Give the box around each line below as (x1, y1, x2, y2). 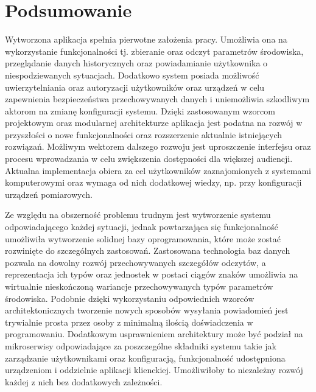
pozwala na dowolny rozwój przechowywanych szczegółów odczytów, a (5, 256, 266, 268)
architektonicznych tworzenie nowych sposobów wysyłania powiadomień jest (5, 304, 289, 317)
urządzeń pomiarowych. (5, 187, 93, 200)
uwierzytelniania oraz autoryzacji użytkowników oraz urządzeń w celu (5, 80, 265, 93)
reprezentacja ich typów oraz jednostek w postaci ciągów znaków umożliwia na (5, 268, 298, 281)
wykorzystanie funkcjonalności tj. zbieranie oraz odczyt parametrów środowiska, (5, 44, 304, 57)
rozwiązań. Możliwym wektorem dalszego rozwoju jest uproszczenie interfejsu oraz (5, 140, 311, 153)
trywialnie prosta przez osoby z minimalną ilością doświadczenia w (5, 315, 253, 328)
